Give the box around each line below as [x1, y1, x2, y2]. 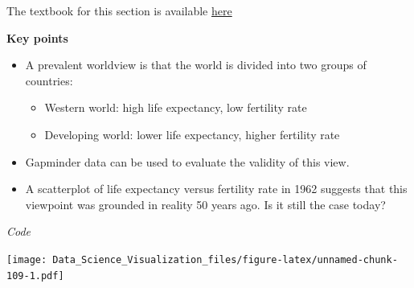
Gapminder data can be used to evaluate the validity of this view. [25, 153, 350, 170]
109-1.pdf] [6, 269, 64, 282]
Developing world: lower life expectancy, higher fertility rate [44, 125, 340, 142]
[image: [6, 253, 47, 265]
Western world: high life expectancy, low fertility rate [44, 99, 307, 116]
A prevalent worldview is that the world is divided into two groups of [25, 56, 367, 73]
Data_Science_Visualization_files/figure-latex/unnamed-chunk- [52, 253, 398, 265]
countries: [25, 72, 73, 88]
